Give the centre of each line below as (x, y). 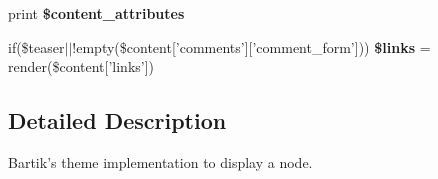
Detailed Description (117, 120)
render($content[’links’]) (81, 66)
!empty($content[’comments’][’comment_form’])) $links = (251, 46)
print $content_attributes (96, 13)
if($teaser (36, 46)
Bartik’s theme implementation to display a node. (160, 161)
